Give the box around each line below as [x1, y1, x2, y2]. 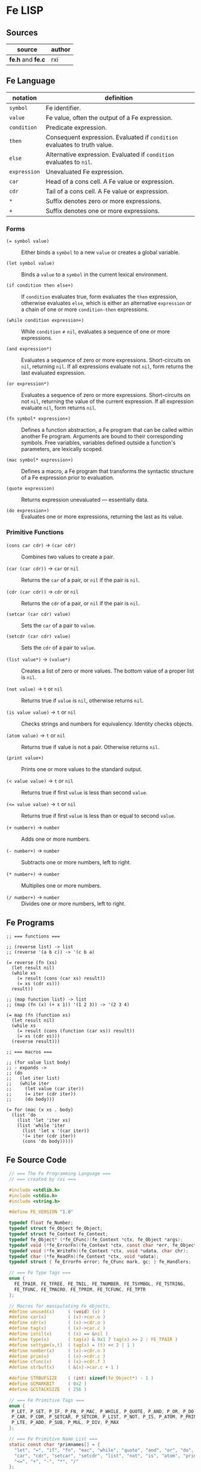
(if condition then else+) [6, 283, 74, 289]
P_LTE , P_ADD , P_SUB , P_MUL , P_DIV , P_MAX [11, 1420, 119, 1426]
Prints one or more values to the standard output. [21, 766, 142, 773]
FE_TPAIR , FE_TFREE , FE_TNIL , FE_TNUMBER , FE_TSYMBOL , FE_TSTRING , [14, 1281, 186, 1287]
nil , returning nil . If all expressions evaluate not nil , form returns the [21, 363, 193, 370]
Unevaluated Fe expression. [45, 168, 124, 176]
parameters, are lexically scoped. [21, 446, 103, 453]
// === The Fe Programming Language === [8, 1171, 111, 1177]
